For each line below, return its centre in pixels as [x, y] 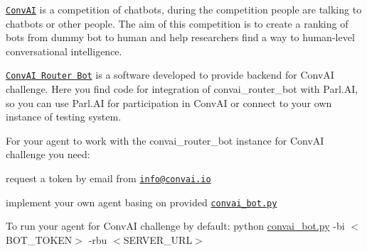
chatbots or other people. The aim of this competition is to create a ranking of [177, 23]
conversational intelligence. [64, 51]
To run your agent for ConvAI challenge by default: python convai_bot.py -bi [175, 226]
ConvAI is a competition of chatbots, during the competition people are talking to [184, 9]
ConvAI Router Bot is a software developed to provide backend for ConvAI [170, 75]
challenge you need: [48, 154]
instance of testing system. [64, 117]
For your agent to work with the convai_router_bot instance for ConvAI [165, 140]
